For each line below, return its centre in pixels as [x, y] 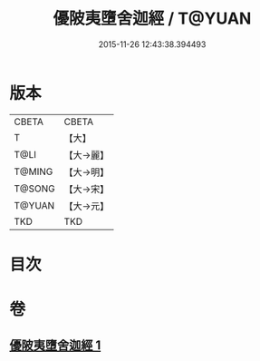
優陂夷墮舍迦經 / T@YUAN [152, 19]
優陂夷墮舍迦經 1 [55, 346]
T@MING [34, 171]
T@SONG [35, 189]
